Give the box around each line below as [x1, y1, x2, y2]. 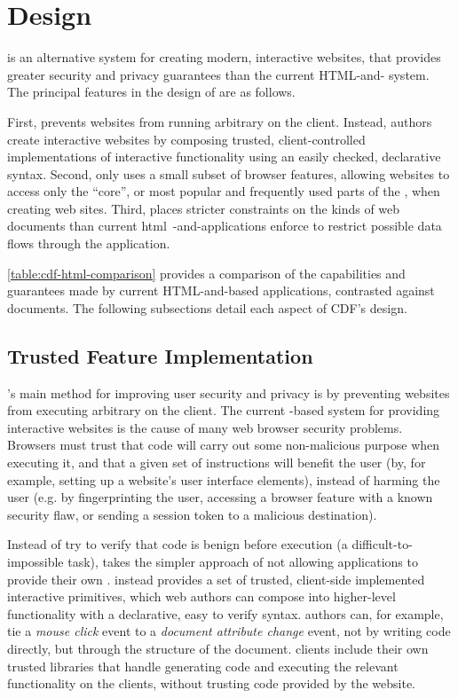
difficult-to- [351, 535, 413, 553]
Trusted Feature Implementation [7, 341, 313, 369]
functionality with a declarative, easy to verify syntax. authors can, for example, [7, 604, 444, 623]
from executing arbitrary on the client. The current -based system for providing [7, 401, 440, 420]
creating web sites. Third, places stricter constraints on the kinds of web [7, 199, 400, 217]
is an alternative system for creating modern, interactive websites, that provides [7, 48, 441, 67]
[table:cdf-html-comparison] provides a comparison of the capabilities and [7, 263, 406, 282]
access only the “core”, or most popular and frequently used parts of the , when [7, 182, 440, 200]
